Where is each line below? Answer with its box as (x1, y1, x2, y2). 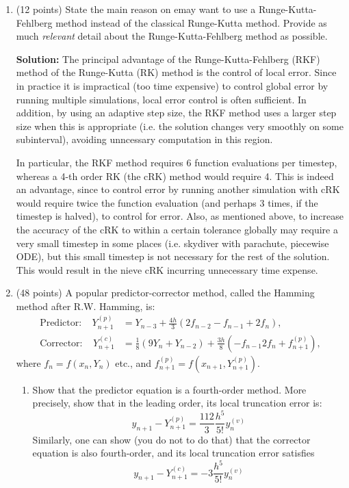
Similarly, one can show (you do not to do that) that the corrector (32, 432, 311, 446)
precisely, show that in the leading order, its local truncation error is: (32, 396, 322, 410)
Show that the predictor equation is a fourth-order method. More (32, 382, 307, 396)
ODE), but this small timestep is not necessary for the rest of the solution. (16, 249, 330, 264)
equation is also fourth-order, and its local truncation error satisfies (32, 446, 315, 460)
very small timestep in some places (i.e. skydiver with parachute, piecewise (16, 235, 329, 250)
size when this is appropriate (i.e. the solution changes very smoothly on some (16, 118, 344, 133)
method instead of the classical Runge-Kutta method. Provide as (55, 15, 327, 29)
